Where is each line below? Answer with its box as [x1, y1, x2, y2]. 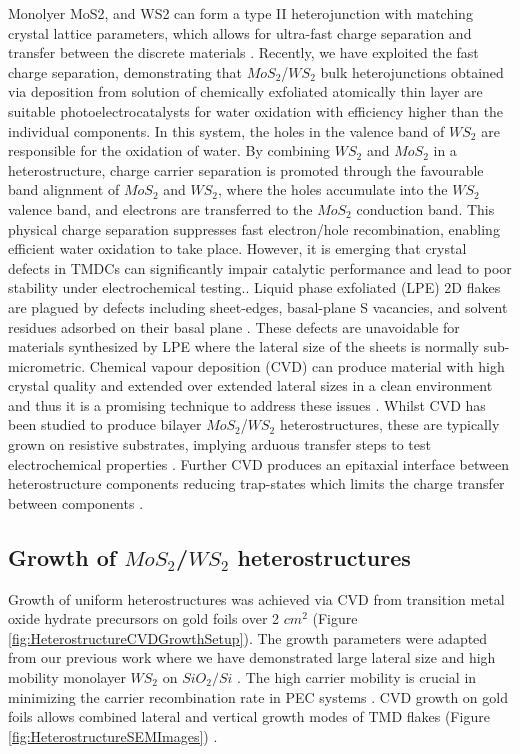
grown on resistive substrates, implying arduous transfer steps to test [8, 434, 431, 455]
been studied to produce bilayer [8, 414, 202, 435]
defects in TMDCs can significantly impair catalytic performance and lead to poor [8, 257, 512, 278]
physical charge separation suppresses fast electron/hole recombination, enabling [8, 218, 500, 239]
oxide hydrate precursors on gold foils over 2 [8, 608, 280, 629]
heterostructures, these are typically [279, 414, 500, 435]
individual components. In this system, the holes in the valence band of [8, 120, 445, 141]
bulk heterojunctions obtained [320, 61, 504, 82]
